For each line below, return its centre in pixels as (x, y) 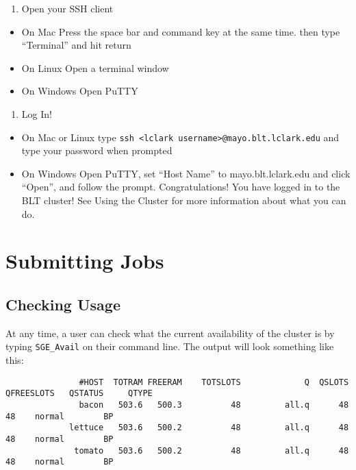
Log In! (37, 113)
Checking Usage (63, 304)
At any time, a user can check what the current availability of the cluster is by (170, 333)
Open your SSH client (67, 8)
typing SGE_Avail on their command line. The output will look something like (170, 346)
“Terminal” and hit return (76, 45)
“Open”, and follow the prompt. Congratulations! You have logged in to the (181, 187)
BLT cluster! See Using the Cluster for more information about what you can (184, 200)
